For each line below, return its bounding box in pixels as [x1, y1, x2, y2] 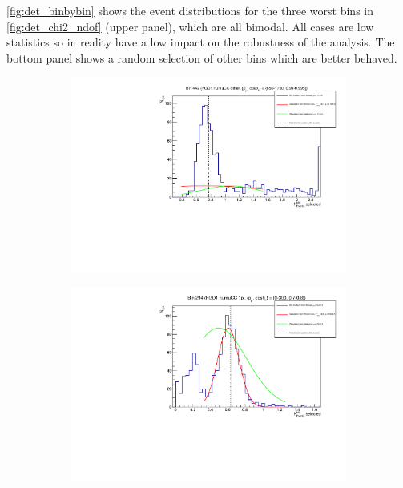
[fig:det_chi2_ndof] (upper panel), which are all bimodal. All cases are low [6, 18, 374, 34]
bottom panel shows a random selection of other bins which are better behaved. [6, 49, 397, 66]
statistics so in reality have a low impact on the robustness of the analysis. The [6, 34, 395, 50]
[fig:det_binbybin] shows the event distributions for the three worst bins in [6, 2, 373, 18]
